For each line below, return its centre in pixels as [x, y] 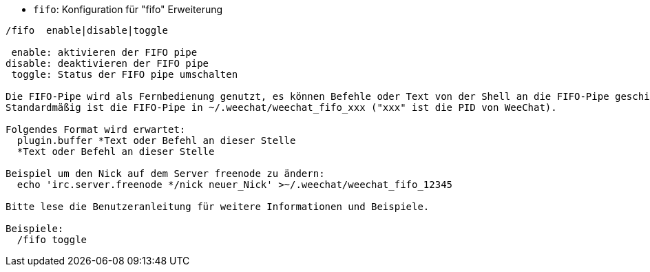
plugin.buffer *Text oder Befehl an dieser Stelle [156, 140]
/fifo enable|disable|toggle [87, 30]
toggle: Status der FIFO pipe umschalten [125, 74]
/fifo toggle [52, 240]
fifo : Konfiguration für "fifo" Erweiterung [128, 9]
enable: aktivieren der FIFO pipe [104, 52]
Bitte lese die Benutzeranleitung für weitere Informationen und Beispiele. [218, 207]
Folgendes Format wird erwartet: [96, 129]
